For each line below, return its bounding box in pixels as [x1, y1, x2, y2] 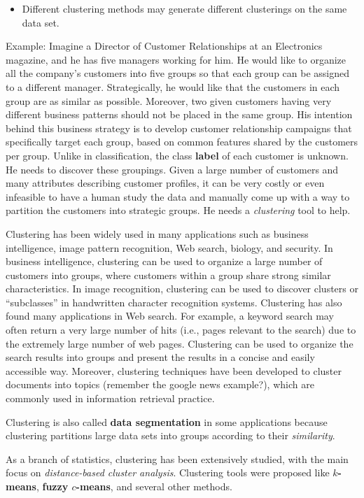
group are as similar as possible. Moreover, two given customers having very [6, 93, 332, 108]
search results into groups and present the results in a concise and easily [6, 350, 315, 364]
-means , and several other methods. [76, 479, 232, 493]
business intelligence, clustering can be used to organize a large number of [6, 254, 323, 269]
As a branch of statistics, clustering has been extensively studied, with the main [6, 451, 349, 466]
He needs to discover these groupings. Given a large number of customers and [6, 162, 339, 176]
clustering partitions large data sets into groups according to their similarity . [6, 428, 335, 443]
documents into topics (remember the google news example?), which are [6, 377, 314, 392]
